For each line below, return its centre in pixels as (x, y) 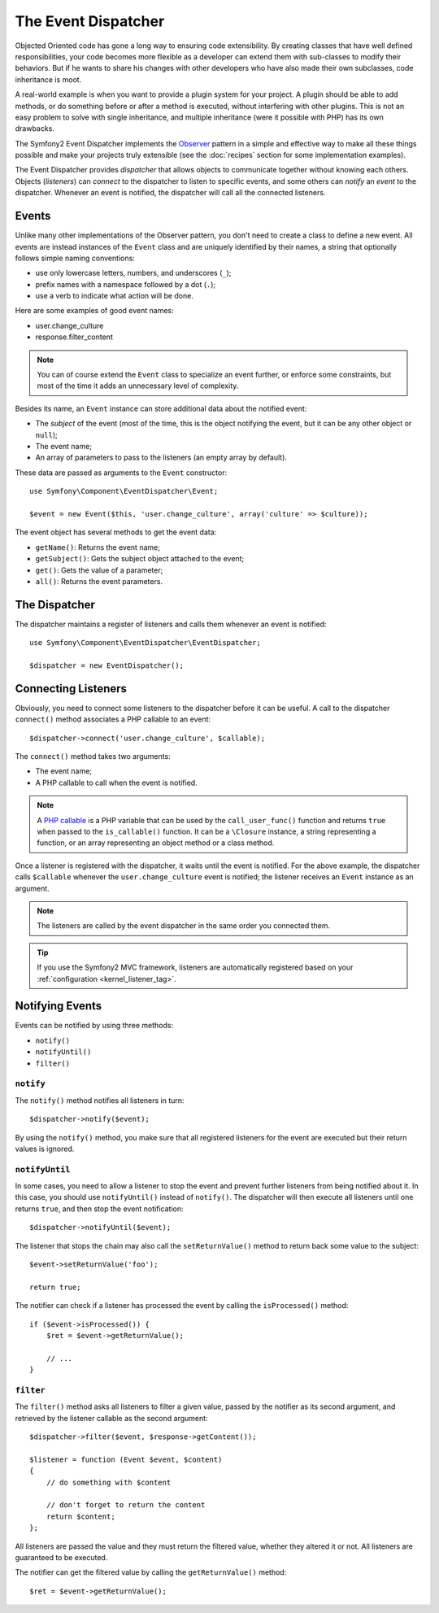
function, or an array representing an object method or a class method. (156, 843)
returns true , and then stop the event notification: (99, 1209)
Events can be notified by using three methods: (94, 1026)
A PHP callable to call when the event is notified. (117, 783)
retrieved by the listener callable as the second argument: (111, 1418)
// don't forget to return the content (126, 1505)
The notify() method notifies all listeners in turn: (100, 1100)
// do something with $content (109, 1482)
